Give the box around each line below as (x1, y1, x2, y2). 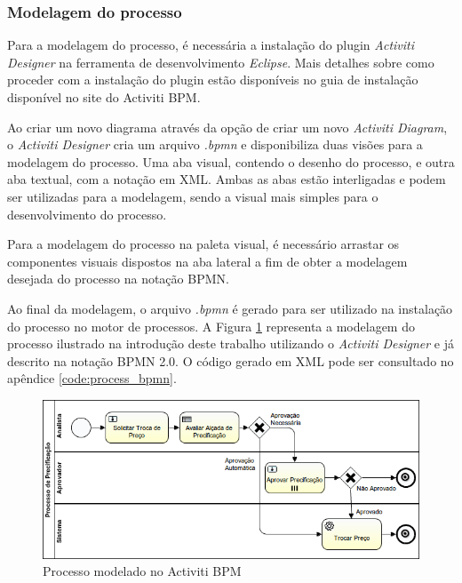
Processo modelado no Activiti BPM (43, 562, 242, 580)
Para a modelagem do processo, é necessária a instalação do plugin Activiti (7, 36, 415, 54)
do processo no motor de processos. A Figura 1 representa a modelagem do (7, 316, 415, 335)
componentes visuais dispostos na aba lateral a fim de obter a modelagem (7, 252, 408, 270)
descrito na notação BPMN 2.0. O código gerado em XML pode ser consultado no (7, 351, 454, 370)
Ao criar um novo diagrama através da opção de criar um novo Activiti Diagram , (7, 117, 448, 136)
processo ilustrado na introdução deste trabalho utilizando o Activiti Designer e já (7, 334, 454, 353)
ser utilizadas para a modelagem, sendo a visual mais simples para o (7, 187, 378, 205)
